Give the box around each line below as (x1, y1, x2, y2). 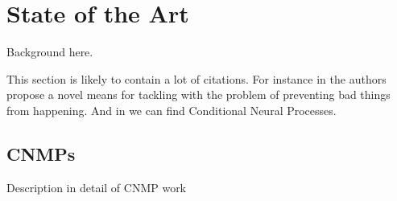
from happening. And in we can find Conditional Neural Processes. (6, 101, 337, 118)
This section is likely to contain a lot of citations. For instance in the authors (6, 70, 387, 87)
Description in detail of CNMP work (6, 178, 187, 195)
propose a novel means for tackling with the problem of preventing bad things (6, 86, 391, 103)
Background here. (6, 43, 93, 60)
